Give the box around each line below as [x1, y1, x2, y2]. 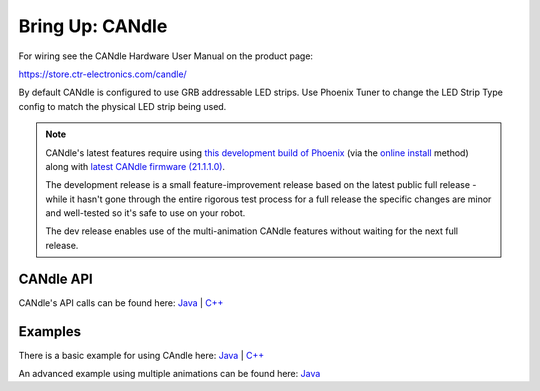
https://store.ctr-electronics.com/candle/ [18, 68, 187, 80]
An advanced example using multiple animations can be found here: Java [18, 368, 321, 380]
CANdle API [18, 270, 94, 287]
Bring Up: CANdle [18, 15, 168, 37]
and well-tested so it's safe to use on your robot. [45, 207, 246, 219]
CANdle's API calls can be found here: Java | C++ [18, 296, 224, 309]
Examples [18, 323, 82, 340]
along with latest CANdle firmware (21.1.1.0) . [45, 160, 225, 172]
